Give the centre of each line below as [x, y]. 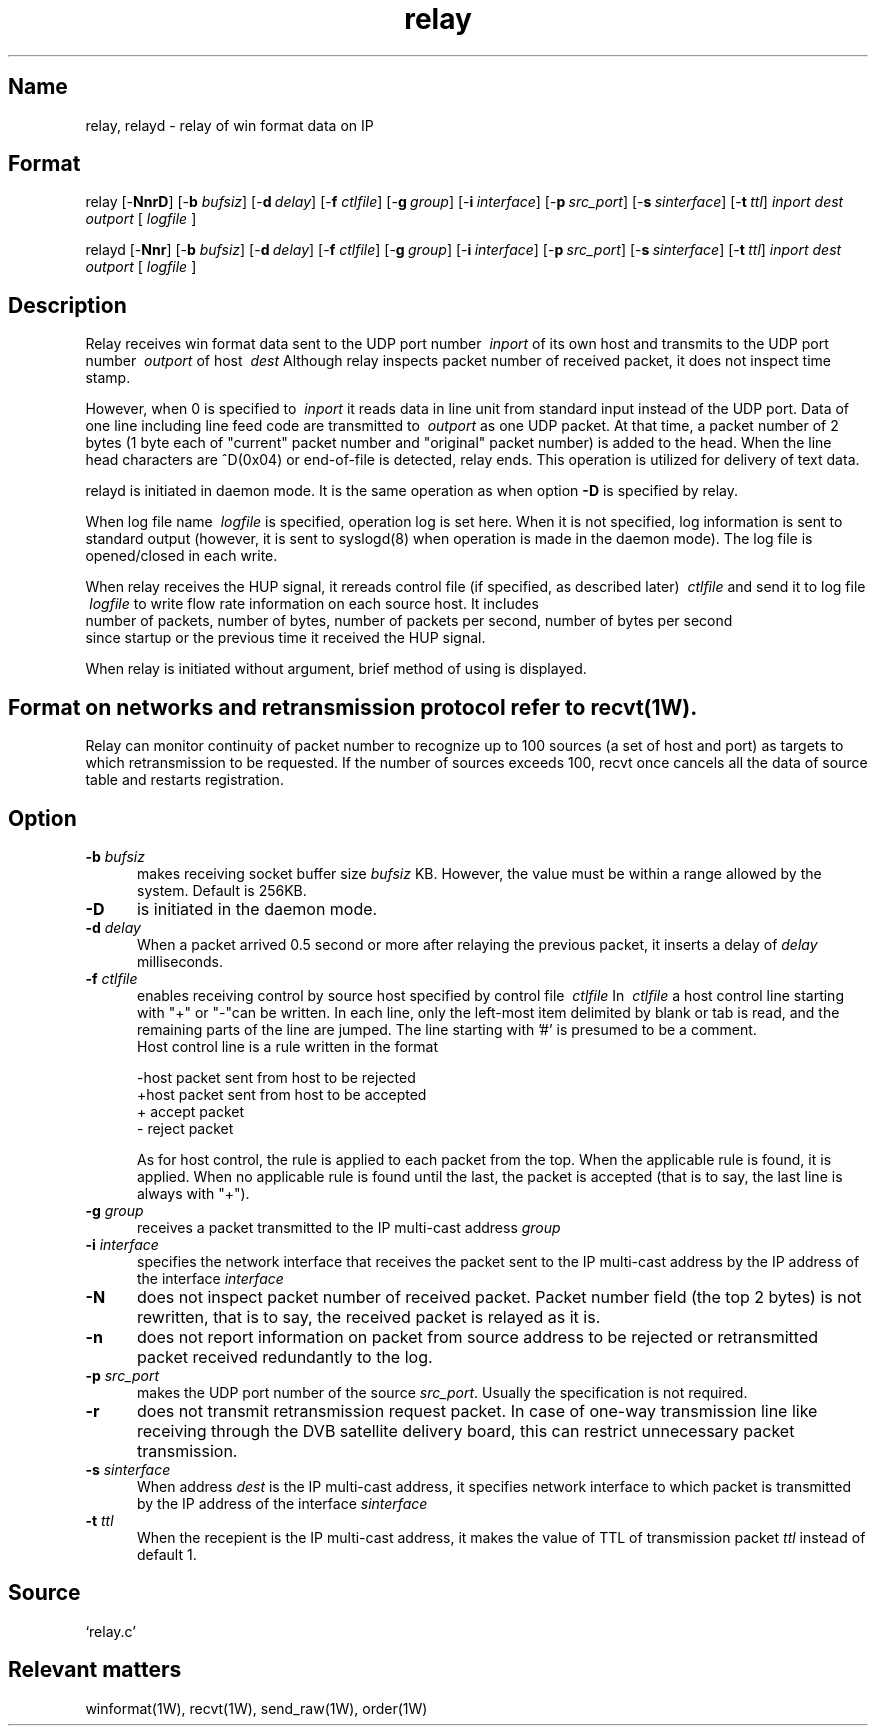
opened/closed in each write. [181, 556]
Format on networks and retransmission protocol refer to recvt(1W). [353, 707]
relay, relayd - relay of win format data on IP [229, 125]
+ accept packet [190, 1111]
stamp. [108, 378]
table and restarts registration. [184, 780]
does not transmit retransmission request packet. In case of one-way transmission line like [477, 1410]
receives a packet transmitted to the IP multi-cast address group [349, 1227]
